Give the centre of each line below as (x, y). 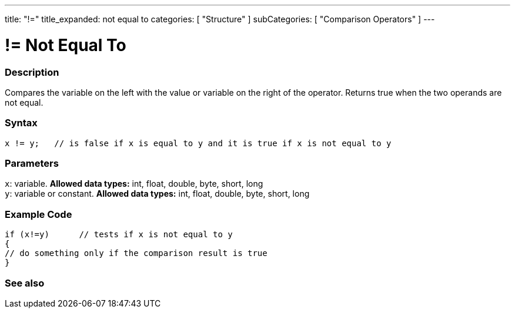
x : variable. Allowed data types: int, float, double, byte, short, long (134, 184)
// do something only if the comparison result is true (136, 253)
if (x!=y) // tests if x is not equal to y (119, 235)
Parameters (32, 163)
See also (25, 283)
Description (32, 72)
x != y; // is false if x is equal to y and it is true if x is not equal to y (198, 143)
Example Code (39, 214)
